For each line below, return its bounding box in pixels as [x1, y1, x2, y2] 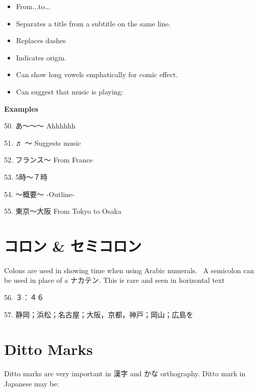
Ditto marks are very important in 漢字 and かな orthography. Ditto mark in [4, 368, 246, 379]
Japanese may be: [4, 378, 59, 388]
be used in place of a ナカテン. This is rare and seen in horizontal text [4, 275, 225, 285]
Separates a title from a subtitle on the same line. [16, 18, 171, 28]
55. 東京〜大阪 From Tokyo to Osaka [4, 206, 121, 216]
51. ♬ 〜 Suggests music [4, 137, 81, 148]
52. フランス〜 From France [4, 154, 93, 165]
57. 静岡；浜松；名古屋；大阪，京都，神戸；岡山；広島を [4, 309, 193, 319]
